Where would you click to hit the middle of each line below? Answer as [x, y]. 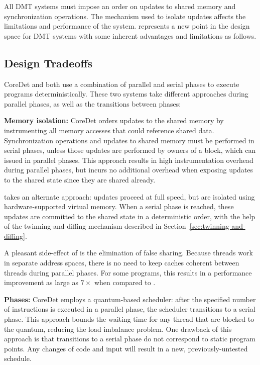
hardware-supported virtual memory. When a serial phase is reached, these [119, 206]
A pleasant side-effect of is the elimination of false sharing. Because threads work [128, 253]
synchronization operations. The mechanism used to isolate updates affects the [125, 16]
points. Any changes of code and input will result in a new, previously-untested [126, 348]
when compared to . [125, 282]
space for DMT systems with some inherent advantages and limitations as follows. [130, 35]
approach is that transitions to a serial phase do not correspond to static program [130, 339]
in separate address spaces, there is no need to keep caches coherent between [122, 263]
